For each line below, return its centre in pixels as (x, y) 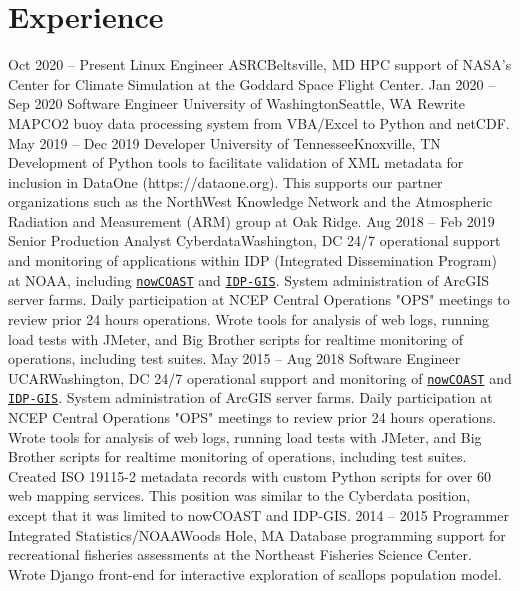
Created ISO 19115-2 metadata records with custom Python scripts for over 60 (249, 475)
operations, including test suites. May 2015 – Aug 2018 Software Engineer (234, 358)
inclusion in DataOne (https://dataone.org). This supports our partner (225, 181)
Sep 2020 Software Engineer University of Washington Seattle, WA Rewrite (236, 103)
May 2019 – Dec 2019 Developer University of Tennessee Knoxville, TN (224, 142)
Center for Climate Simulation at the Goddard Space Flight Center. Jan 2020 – (252, 83)
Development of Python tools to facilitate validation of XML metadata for (236, 162)
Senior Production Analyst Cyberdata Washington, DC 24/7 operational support (254, 240)
